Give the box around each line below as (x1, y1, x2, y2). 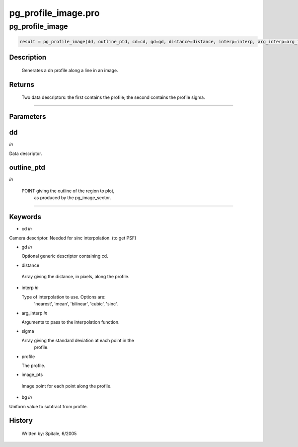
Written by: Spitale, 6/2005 (21, 430, 77, 437)
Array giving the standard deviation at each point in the (21, 337, 134, 343)
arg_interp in (21, 310, 48, 316)
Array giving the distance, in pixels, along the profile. (21, 274, 130, 280)
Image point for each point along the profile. (21, 383, 112, 389)
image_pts (21, 372, 43, 377)
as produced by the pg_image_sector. (34, 195, 111, 201)
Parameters (9, 112, 46, 121)
